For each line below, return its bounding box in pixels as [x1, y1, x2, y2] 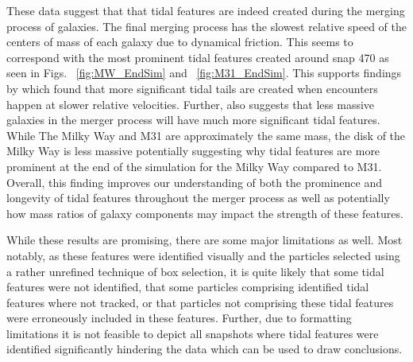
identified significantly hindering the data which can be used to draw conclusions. [6, 341, 403, 357]
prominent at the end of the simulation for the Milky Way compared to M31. [6, 158, 382, 174]
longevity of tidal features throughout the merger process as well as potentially [6, 189, 390, 206]
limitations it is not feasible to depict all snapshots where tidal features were [6, 325, 379, 341]
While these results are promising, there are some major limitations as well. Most [6, 232, 403, 248]
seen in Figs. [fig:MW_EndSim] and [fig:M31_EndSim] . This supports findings [6, 64, 402, 81]
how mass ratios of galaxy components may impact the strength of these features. [6, 204, 403, 221]
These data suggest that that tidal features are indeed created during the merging [6, 2, 405, 18]
